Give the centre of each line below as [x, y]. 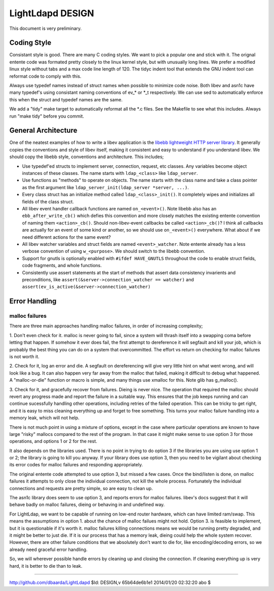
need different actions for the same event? [66, 237]
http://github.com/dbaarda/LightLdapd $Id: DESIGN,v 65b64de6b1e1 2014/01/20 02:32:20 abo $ [110, 582]
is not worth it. [24, 357]
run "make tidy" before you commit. [47, 116]
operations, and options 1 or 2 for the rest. [53, 441]
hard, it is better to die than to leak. [46, 566]
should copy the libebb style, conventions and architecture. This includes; [87, 157]
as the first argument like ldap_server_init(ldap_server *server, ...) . [106, 187]
